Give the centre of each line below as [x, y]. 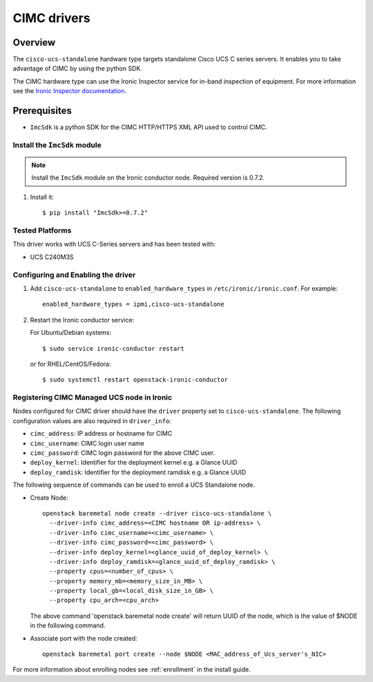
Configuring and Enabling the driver [74, 275]
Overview [34, 42]
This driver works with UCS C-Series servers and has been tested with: [114, 244]
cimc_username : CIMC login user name [87, 443]
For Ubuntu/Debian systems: [71, 333]
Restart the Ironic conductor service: [82, 320]
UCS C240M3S [52, 257]
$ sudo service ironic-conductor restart [113, 348]
